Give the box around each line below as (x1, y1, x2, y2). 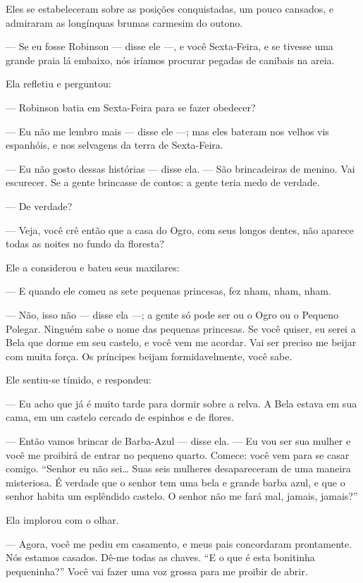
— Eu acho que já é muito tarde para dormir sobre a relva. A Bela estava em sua (6, 395, 357, 410)
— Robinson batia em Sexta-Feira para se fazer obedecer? (6, 99, 256, 114)
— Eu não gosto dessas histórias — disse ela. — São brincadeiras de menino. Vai (6, 161, 355, 176)
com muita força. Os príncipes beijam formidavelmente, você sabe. (6, 348, 293, 363)
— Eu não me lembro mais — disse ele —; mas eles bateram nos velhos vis (6, 123, 329, 138)
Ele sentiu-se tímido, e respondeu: (6, 372, 152, 387)
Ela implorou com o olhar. (6, 513, 119, 527)
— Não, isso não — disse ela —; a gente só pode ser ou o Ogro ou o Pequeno (6, 307, 338, 321)
